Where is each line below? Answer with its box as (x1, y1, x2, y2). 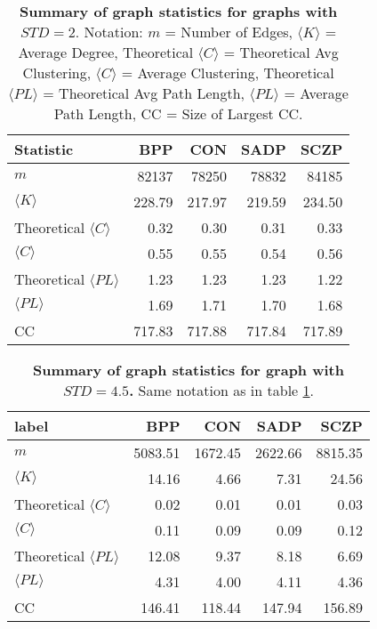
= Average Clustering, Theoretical (121, 62, 334, 83)
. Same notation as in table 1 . (129, 380, 315, 400)
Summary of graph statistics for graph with (32, 359, 344, 380)
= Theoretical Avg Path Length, (43, 83, 245, 103)
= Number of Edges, (164, 21, 293, 42)
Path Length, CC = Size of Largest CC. (53, 103, 303, 124)
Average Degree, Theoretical (18, 42, 194, 62)
